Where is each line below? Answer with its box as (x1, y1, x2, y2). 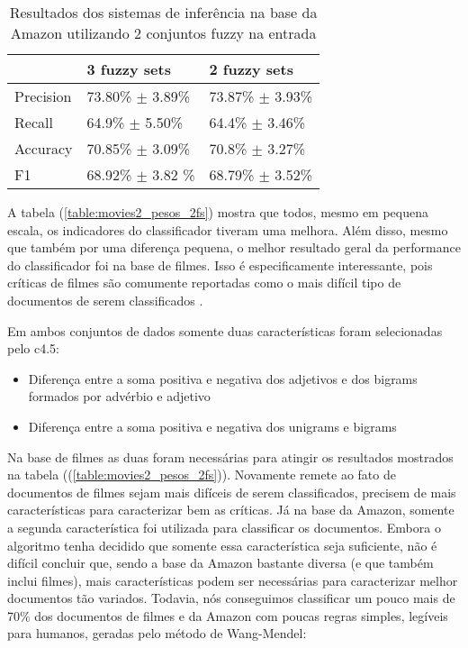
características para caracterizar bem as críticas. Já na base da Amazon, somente (7, 500, 454, 519)
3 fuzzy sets (86, 59, 171, 79)
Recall (14, 112, 53, 132)
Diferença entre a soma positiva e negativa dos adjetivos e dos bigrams (28, 369, 418, 388)
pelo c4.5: (7, 339, 59, 358)
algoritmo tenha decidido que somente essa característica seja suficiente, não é (7, 535, 437, 554)
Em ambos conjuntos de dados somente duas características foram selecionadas (7, 321, 443, 340)
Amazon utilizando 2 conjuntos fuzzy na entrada (10, 23, 317, 43)
